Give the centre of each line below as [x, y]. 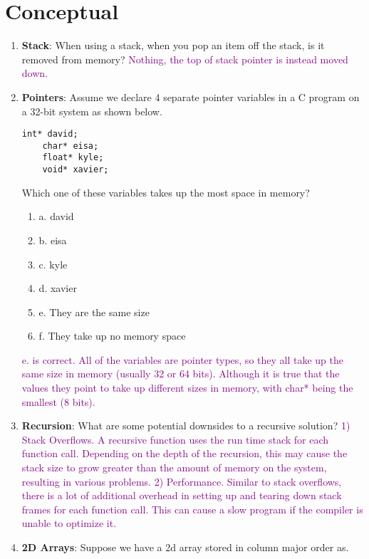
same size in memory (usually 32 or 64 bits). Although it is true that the [181, 373]
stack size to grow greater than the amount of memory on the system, [174, 467]
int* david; [50, 134]
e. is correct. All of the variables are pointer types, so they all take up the [182, 359]
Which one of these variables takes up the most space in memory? [166, 192]
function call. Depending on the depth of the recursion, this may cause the [184, 453]
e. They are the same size [94, 312]
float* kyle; [73, 158]
